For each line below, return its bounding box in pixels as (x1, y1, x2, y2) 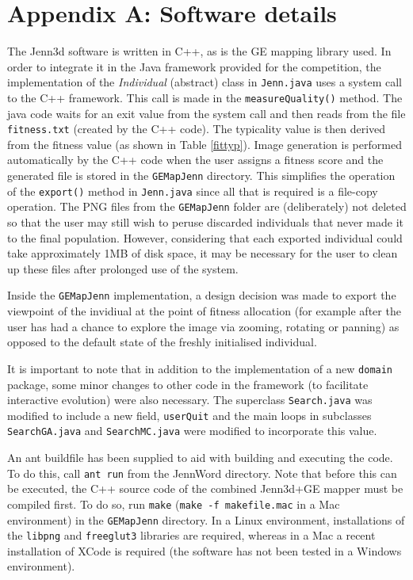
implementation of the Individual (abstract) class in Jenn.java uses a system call (7, 74, 403, 90)
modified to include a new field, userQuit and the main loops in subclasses (7, 406, 372, 423)
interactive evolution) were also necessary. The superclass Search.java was (7, 391, 373, 408)
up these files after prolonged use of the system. (7, 260, 239, 277)
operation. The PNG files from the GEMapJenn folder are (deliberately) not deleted (7, 198, 407, 215)
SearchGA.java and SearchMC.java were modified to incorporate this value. (7, 422, 377, 439)
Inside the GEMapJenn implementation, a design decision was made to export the (7, 287, 396, 303)
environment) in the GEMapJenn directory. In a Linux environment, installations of (7, 511, 405, 528)
